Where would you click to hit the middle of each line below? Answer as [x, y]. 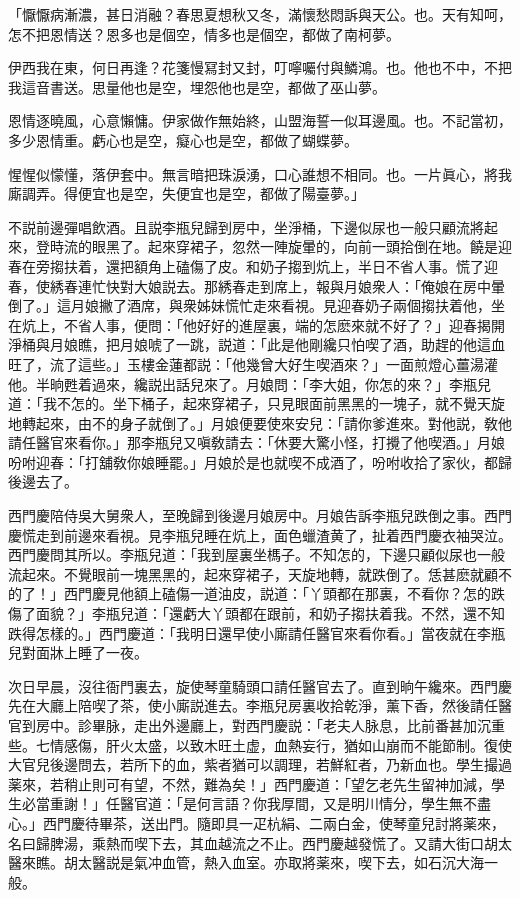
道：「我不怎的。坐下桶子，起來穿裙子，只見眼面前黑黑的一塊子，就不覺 [242, 403]
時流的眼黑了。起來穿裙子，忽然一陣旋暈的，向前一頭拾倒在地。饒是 [273, 246]
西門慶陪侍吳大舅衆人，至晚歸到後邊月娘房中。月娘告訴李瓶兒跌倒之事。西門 [260, 515]
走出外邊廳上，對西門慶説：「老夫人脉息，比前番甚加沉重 [319, 725]
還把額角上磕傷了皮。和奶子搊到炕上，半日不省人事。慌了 [294, 265]
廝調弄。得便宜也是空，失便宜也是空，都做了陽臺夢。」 [186, 193]
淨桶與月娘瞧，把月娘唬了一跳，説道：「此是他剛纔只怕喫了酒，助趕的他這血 [256, 344]
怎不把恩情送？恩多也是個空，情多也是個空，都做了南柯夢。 [204, 33]
